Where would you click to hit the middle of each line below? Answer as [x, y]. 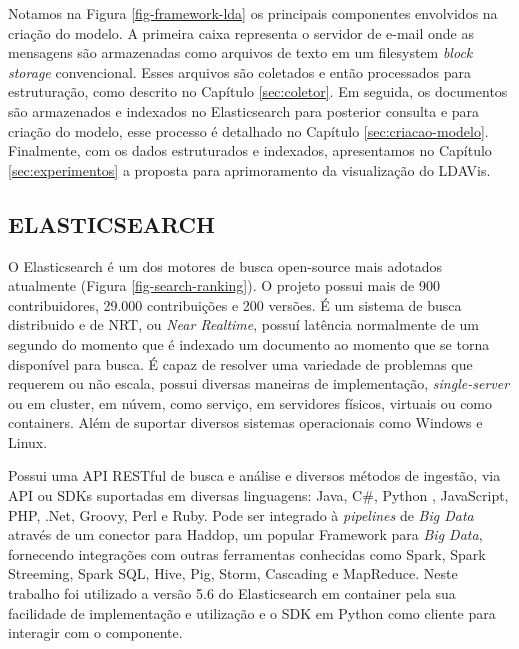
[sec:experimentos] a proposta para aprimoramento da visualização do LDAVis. [249, 169]
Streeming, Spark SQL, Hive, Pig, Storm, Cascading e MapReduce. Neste [233, 573]
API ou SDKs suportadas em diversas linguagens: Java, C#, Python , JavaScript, [258, 495]
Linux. [28, 441]
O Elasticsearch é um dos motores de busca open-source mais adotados [225, 265]
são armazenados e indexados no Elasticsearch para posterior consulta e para [244, 110]
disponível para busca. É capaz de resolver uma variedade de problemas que [240, 363]
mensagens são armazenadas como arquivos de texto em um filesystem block [240, 52]
